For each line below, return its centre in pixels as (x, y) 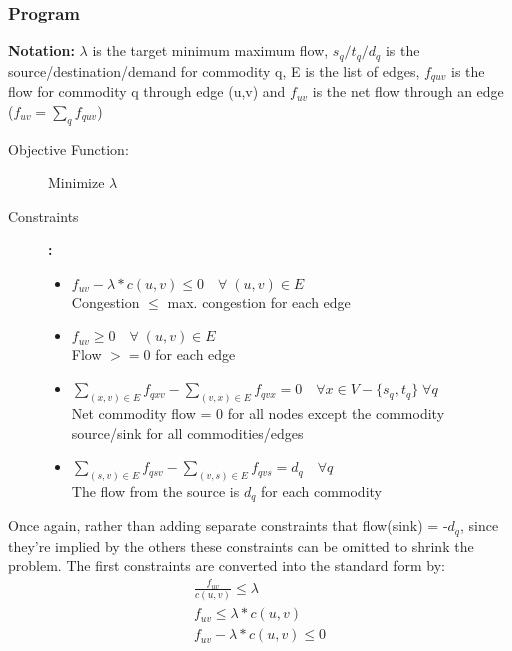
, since (479, 525)
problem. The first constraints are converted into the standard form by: (226, 565)
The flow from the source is (155, 490)
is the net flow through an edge (408, 91)
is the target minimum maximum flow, (210, 50)
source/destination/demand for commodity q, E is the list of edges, (214, 70)
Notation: (41, 50)
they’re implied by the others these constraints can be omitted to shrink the (241, 545)
